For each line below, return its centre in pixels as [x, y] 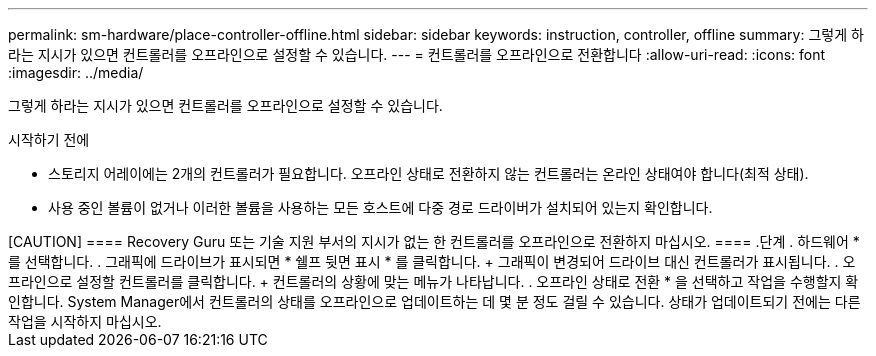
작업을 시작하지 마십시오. [85, 321]
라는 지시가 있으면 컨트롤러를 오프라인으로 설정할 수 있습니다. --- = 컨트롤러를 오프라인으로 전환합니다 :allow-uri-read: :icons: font [417, 54]
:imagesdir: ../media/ [76, 72]
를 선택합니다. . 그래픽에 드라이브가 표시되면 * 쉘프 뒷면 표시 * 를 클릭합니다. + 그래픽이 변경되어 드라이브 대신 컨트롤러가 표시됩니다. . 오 [432, 261]
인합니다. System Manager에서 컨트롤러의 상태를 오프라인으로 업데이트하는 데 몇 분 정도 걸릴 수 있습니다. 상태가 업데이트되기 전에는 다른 [434, 301]
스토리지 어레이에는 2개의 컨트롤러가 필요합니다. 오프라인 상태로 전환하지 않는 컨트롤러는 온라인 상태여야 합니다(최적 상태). [428, 173]
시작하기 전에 [49, 139]
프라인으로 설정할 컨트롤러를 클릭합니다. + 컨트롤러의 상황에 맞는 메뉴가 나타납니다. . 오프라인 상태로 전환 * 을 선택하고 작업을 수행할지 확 [433, 281]
